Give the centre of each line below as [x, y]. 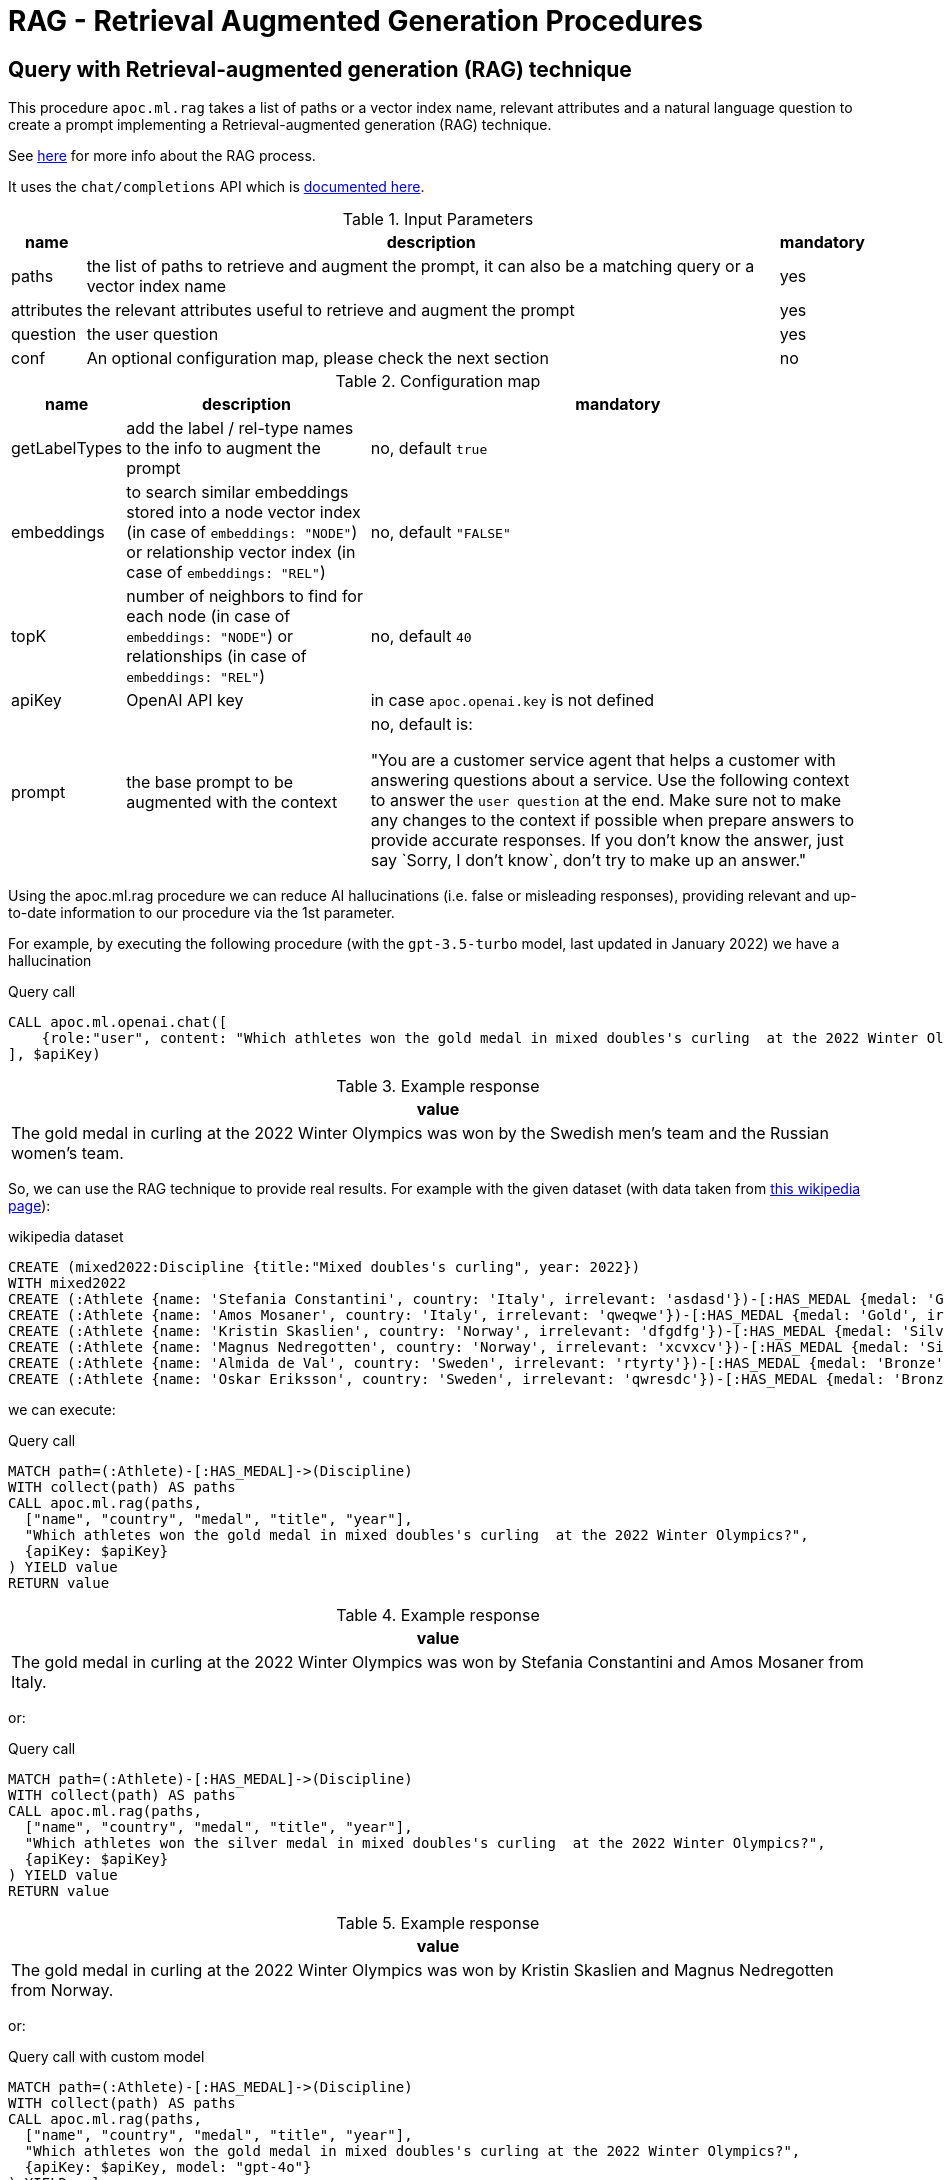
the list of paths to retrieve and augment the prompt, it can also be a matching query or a [420, 266]
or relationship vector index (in [241, 552]
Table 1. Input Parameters [438, 219]
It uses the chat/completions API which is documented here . [216, 187]
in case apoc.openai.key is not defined [512, 700]
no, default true [429, 448]
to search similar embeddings [237, 492]
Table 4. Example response [438, 1615]
